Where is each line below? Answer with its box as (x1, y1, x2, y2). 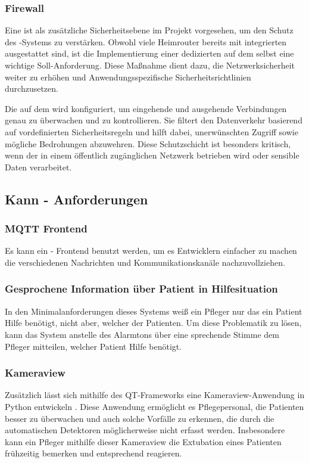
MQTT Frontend (5, 221, 88, 236)
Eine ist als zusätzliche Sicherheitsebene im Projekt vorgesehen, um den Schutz (5, 24, 294, 36)
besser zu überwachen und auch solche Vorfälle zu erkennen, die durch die (5, 412, 274, 424)
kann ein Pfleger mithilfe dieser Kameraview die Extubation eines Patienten (5, 435, 282, 448)
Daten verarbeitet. (5, 160, 72, 173)
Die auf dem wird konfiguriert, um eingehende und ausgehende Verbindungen (5, 102, 287, 114)
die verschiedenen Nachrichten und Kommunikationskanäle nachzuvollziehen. (5, 256, 285, 268)
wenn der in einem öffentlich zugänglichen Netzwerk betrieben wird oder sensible (5, 149, 299, 161)
